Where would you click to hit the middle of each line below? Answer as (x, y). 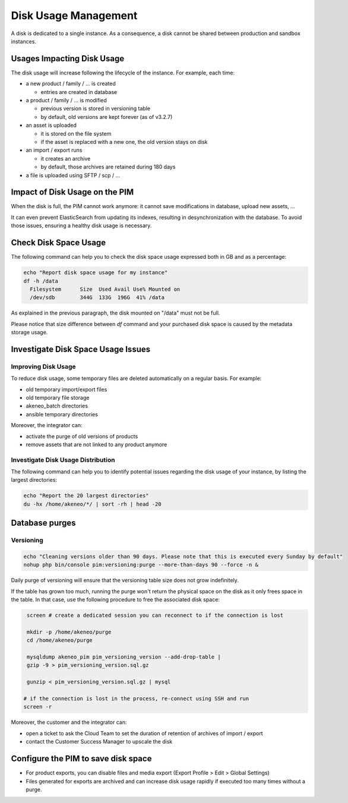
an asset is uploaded (51, 126)
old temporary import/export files (67, 389)
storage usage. (29, 333)
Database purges (44, 523)
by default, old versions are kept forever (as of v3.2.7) (107, 117)
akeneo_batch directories (57, 406)
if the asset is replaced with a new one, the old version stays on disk (124, 142)
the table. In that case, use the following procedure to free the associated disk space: (115, 600)
